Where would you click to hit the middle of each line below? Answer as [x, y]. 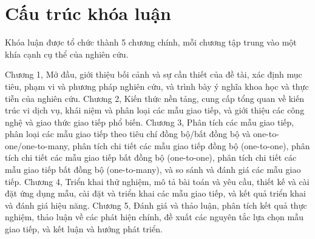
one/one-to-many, [37, 145]
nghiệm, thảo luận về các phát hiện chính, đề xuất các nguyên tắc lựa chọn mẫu [154, 217]
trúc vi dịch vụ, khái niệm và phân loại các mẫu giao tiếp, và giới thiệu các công [155, 110]
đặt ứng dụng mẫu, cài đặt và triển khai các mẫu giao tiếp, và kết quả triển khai [155, 193]
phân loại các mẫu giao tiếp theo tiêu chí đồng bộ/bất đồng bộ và [128, 134]
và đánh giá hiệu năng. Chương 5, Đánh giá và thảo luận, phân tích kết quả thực [156, 205]
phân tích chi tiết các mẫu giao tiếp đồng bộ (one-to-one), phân [191, 145]
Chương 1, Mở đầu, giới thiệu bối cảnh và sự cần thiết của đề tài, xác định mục [154, 74]
